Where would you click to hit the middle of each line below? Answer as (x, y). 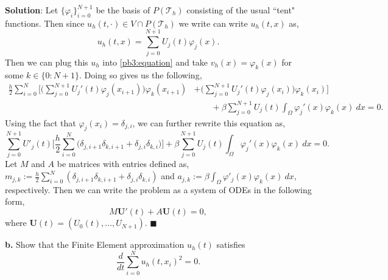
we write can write (213, 23)
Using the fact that (41, 122)
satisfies (231, 244)
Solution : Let (32, 10)
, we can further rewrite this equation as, (209, 122)
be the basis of (123, 10)
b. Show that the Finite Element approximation (95, 244)
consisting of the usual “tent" (241, 10)
